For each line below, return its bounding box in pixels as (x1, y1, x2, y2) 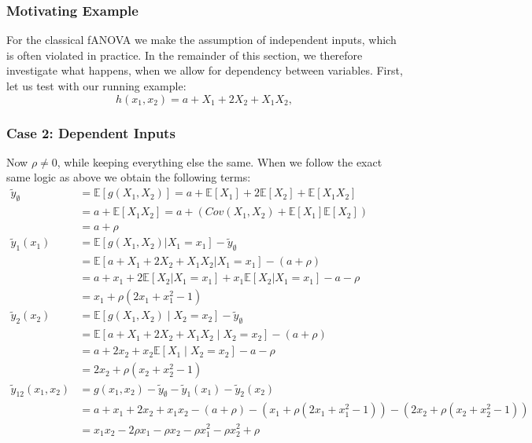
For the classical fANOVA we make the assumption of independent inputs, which (6, 31, 397, 48)
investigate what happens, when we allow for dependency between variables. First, (6, 62, 403, 79)
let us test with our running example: (6, 78, 187, 93)
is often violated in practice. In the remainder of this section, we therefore (6, 46, 363, 63)
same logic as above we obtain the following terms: (6, 169, 251, 185)
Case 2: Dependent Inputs (6, 123, 175, 142)
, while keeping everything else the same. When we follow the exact (57, 153, 382, 170)
